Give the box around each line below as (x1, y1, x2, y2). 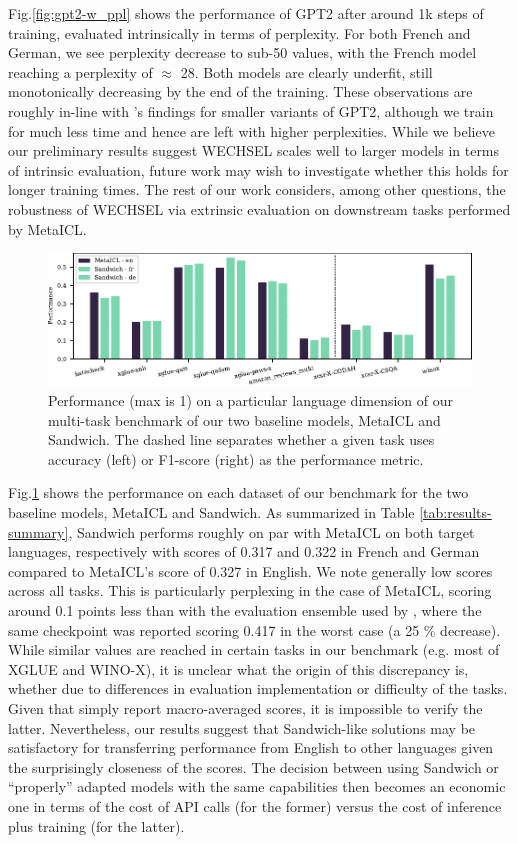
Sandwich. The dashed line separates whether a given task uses (48, 429, 435, 450)
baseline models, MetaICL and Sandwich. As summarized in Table (8, 502, 415, 523)
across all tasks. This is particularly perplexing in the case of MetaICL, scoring (8, 580, 492, 601)
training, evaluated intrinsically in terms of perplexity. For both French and (8, 22, 471, 43)
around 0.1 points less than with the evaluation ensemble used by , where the (8, 599, 482, 620)
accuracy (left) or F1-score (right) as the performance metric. (48, 448, 424, 469)
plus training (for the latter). (8, 815, 185, 836)
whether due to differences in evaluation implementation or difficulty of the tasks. (8, 678, 508, 699)
